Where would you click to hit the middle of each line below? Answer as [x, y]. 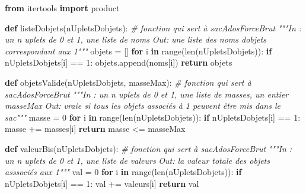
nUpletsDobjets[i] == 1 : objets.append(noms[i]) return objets [119, 62]
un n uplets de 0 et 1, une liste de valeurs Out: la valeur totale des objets [137, 160]
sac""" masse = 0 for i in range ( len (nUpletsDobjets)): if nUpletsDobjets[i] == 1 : [153, 117]
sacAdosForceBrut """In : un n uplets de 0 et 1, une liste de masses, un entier [147, 94]
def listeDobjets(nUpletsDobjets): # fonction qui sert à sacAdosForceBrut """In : [153, 28]
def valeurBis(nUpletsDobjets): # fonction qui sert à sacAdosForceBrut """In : [149, 148]
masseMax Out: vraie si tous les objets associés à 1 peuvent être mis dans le [143, 106]
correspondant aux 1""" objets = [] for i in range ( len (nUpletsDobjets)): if [138, 51]
